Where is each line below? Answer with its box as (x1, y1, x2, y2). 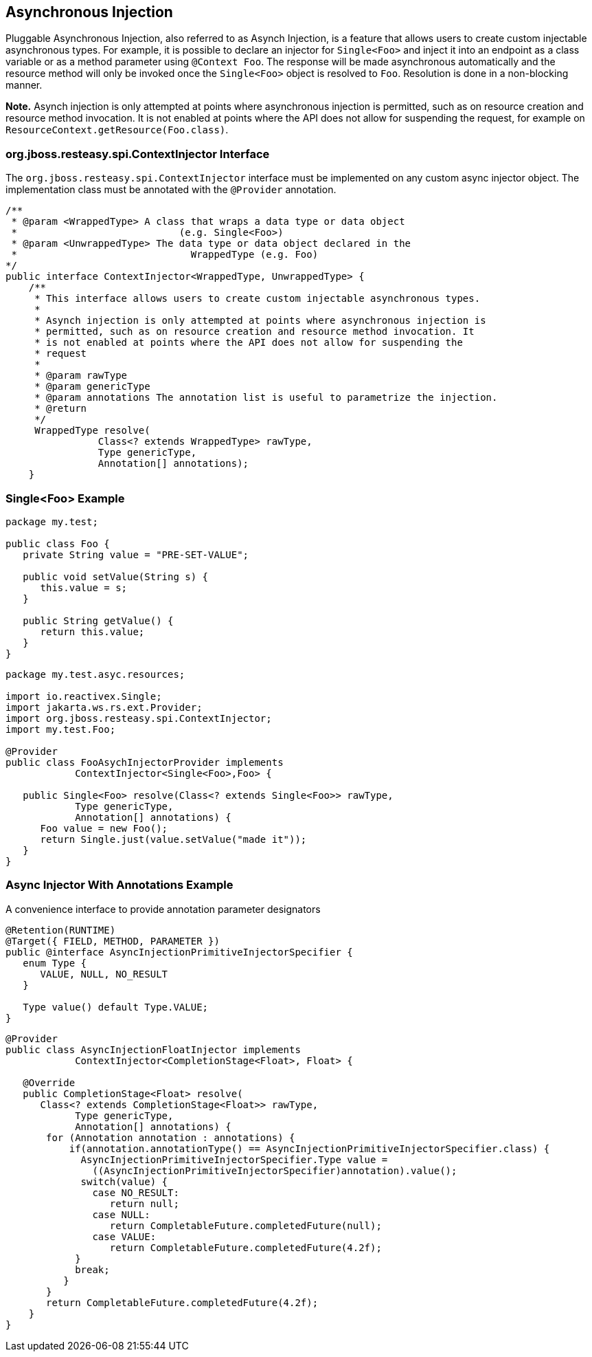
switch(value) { (80, 1176, 168, 1187)
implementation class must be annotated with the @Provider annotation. (5, 184, 337, 196)
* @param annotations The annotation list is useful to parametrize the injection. (34, 392, 498, 404)
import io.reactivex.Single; (5, 690, 162, 702)
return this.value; (40, 626, 145, 637)
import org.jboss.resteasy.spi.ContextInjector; (5, 712, 272, 724)
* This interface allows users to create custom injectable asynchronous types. (34, 293, 481, 305)
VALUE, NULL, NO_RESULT (40, 968, 168, 980)
